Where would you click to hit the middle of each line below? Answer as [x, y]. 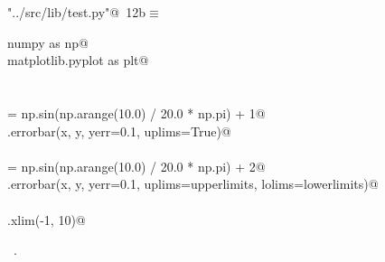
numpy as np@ [48, 42]
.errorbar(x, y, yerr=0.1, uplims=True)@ [119, 131]
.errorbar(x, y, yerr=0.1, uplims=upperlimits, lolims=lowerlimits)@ [193, 184]
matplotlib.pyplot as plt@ [78, 60]
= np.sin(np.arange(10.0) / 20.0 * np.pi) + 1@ [136, 112]
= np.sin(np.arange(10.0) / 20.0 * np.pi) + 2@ [136, 166]
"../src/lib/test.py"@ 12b [77, 12]
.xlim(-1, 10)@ [47, 219]
